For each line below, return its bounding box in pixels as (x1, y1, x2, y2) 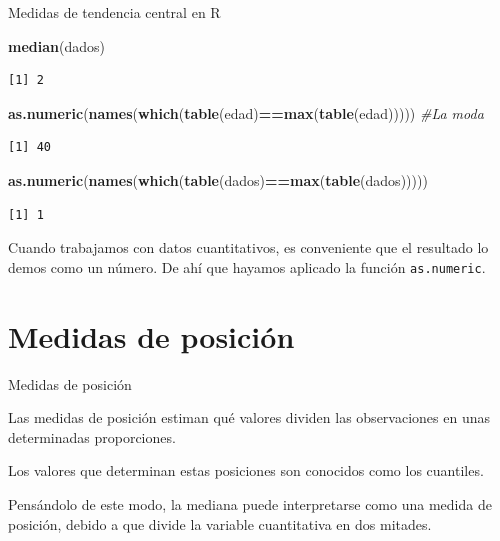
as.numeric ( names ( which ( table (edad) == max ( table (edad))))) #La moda (8, 102, 484, 123)
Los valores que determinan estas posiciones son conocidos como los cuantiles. (8, 460, 484, 481)
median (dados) (8, 35, 105, 56)
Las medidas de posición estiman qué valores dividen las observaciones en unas (8, 407, 490, 428)
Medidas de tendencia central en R (8, 2, 221, 22)
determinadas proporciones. (8, 426, 176, 447)
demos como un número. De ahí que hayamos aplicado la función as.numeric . (8, 256, 486, 277)
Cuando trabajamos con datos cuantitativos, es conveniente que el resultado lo (8, 237, 489, 258)
